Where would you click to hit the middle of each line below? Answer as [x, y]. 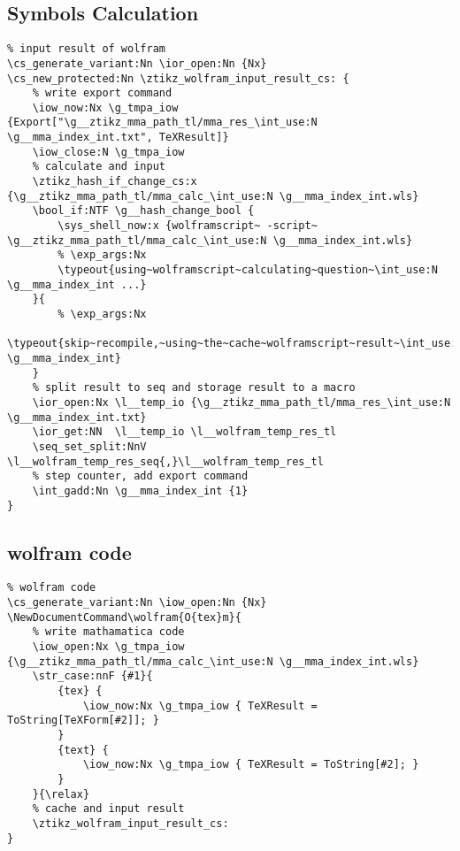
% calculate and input [99, 167]
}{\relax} [61, 794]
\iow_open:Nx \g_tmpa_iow [108, 647]
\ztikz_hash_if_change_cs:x [115, 182]
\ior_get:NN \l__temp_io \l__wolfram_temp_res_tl [184, 432]
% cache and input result [108, 809]
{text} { [83, 750]
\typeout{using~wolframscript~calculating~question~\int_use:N [248, 270]
